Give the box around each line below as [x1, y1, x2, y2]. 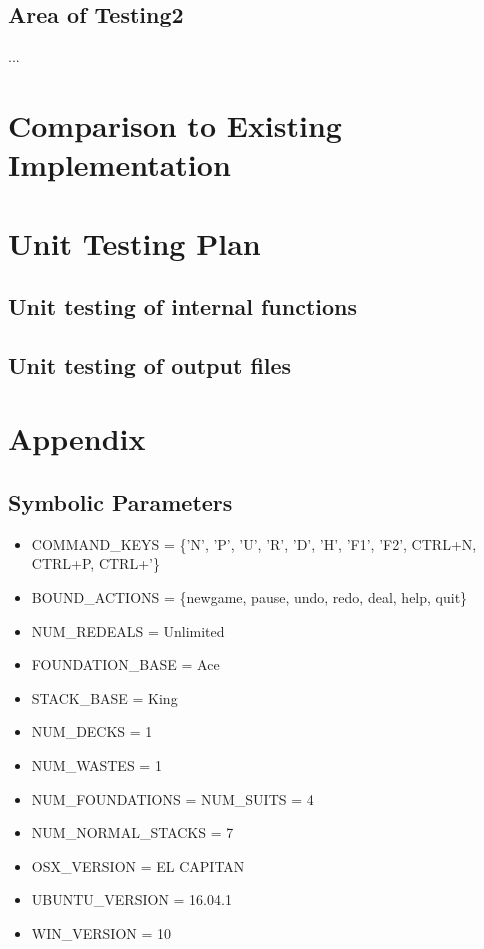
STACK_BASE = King [31, 687, 178, 708]
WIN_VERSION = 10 [31, 923, 172, 943]
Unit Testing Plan [8, 222, 261, 263]
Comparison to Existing [8, 104, 342, 145]
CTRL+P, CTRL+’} [31, 553, 160, 574]
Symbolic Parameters [8, 487, 233, 518]
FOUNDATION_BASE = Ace [31, 654, 220, 675]
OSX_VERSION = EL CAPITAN [31, 855, 245, 876]
